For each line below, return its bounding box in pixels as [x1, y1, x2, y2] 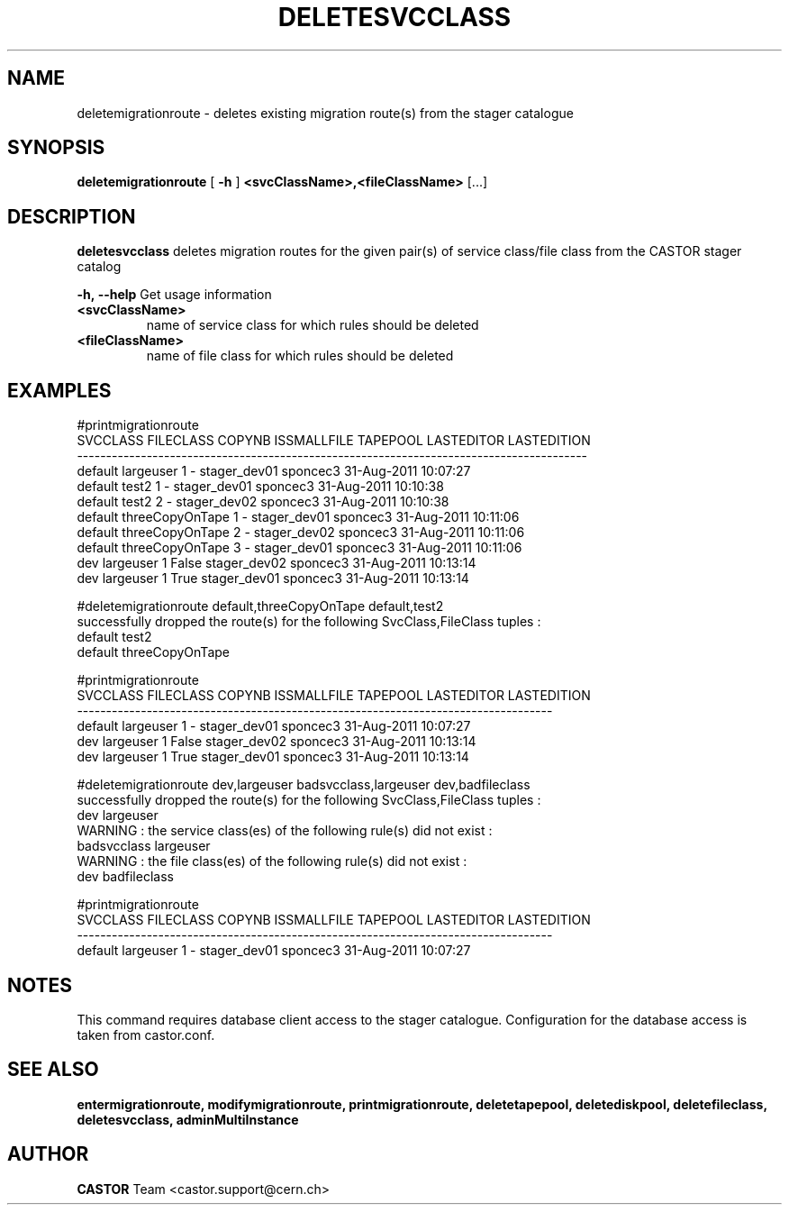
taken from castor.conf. [77, 1026, 215, 1043]
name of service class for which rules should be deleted [146, 317, 479, 333]
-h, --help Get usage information [77, 287, 272, 303]
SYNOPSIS [7, 136, 105, 159]
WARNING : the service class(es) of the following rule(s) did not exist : [77, 823, 493, 839]
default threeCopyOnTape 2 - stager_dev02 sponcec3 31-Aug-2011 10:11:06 [77, 524, 525, 541]
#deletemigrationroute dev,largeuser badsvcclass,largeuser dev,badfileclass [77, 777, 531, 793]
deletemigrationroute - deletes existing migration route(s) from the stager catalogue [77, 105, 574, 121]
